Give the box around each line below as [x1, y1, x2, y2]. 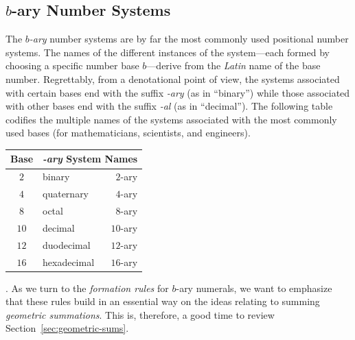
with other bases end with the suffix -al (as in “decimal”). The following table [5, 99, 333, 113]
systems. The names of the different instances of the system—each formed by [5, 45, 330, 59]
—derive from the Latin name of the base [146, 58, 321, 73]
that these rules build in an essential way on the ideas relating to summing [5, 294, 320, 308]
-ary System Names [43, 151, 138, 166]
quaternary [43, 186, 89, 201]
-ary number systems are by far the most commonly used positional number [29, 32, 349, 46]
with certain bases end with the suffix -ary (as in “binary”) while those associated [5, 85, 350, 99]
